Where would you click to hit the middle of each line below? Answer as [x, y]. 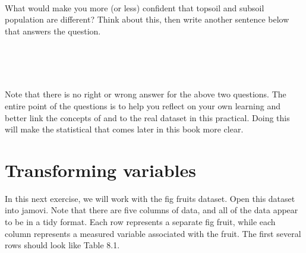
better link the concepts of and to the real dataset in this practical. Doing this [147, 117]
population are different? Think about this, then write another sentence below [147, 19]
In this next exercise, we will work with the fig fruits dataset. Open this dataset [150, 198]
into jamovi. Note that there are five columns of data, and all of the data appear [152, 210]
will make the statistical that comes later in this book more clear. [124, 129]
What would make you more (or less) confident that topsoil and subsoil [135, 7]
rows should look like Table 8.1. [62, 245]
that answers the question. [53, 31]
